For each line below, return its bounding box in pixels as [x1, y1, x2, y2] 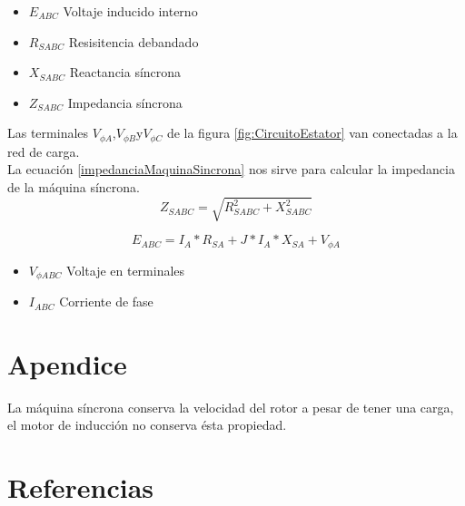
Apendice [7, 345, 127, 382]
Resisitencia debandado [68, 32, 199, 51]
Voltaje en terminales [66, 260, 185, 279]
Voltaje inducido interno [63, 2, 198, 20]
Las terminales [7, 123, 89, 142]
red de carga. [7, 141, 80, 161]
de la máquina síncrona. [7, 178, 140, 197]
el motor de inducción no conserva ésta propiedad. [7, 415, 287, 434]
